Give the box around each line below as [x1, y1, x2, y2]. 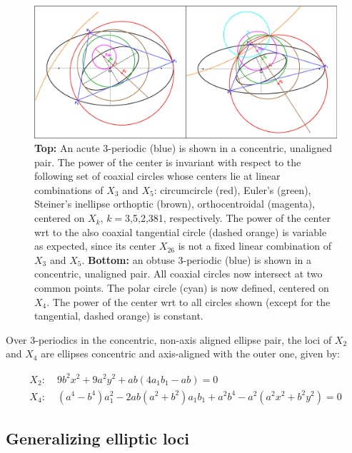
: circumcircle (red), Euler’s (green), [154, 182, 311, 197]
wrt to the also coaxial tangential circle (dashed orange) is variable [34, 224, 327, 239]
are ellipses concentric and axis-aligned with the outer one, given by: [41, 346, 340, 361]
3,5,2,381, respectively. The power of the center [125, 210, 331, 225]
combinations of [34, 182, 104, 197]
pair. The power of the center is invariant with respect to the [34, 154, 301, 169]
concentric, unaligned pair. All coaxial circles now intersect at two [34, 266, 323, 281]
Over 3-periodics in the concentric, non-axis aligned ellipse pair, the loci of [6, 332, 332, 347]
